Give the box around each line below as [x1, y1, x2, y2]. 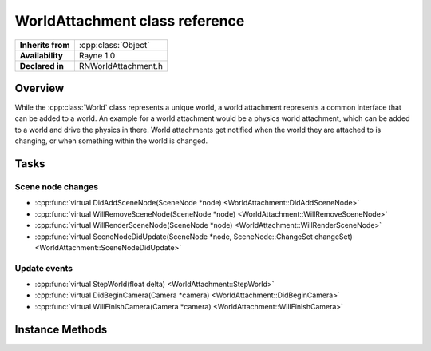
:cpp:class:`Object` [78, 39, 150, 50]
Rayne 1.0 [78, 50, 116, 61]
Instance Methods [14, 322, 108, 336]
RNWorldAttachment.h [78, 60, 164, 71]
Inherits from [19, 39, 70, 50]
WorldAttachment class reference [14, 12, 245, 30]
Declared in [19, 60, 64, 71]
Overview [14, 81, 65, 95]
